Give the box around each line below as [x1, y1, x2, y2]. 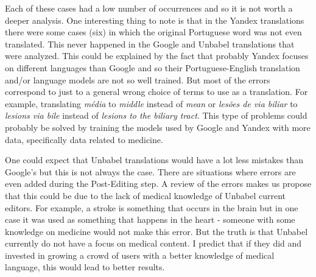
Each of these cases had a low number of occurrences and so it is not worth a [5, 2, 293, 14]
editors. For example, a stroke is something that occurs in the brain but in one [5, 201, 298, 214]
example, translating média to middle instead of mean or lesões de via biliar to [5, 97, 298, 110]
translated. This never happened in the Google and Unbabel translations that [5, 37, 295, 50]
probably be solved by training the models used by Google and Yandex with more [5, 121, 311, 133]
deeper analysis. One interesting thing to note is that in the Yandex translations [5, 13, 304, 26]
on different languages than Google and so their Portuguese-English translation [5, 61, 300, 74]
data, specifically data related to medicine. [5, 133, 163, 146]
